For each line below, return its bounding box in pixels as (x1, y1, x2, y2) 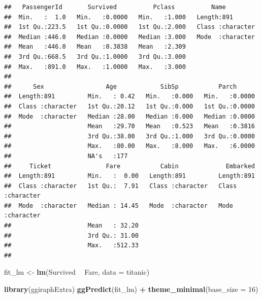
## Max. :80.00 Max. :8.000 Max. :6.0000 (4, 142, 255, 150)
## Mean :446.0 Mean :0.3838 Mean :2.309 (4, 43, 186, 51)
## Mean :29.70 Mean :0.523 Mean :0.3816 (4, 123, 255, 130)
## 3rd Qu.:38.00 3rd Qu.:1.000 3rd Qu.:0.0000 (4, 132, 255, 140)
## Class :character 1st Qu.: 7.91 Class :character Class (4, 182, 237, 190)
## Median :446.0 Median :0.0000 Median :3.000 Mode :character (4, 33, 255, 41)
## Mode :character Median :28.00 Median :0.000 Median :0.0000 (4, 113, 255, 120)
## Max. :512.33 (4, 242, 139, 249)
